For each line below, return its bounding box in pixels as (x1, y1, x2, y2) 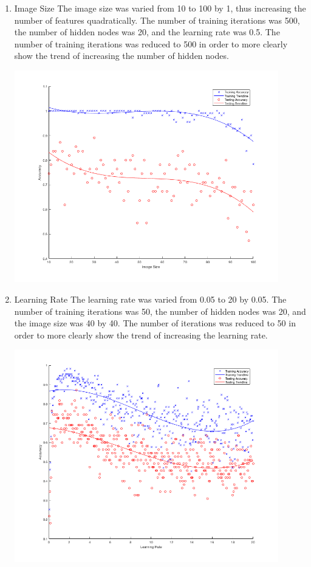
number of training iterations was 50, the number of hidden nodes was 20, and (14, 304, 306, 317)
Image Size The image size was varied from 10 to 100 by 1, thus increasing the (14, 2, 306, 14)
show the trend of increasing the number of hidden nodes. (14, 49, 229, 62)
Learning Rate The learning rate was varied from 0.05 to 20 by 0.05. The (14, 293, 287, 306)
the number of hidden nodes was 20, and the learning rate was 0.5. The (14, 26, 280, 38)
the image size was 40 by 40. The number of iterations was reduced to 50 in (14, 317, 296, 329)
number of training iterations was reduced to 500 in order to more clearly (14, 37, 288, 50)
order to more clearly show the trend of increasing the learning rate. (14, 328, 268, 341)
